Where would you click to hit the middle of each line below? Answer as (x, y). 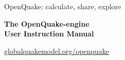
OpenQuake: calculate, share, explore (63, 6)
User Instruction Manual (49, 34)
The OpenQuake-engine (47, 23)
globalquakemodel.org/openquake (57, 51)
